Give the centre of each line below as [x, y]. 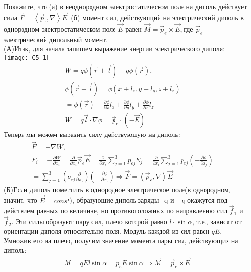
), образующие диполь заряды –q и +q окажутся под [148, 200]
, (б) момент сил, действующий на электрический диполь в [155, 17]
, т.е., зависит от [217, 221]
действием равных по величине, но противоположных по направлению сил [116, 211]
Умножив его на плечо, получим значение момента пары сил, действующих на [121, 240]
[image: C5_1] [27, 58]
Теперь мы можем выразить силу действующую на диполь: [92, 134]
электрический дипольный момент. [56, 39]
